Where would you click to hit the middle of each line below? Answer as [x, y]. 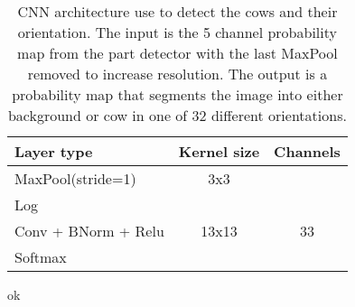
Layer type [54, 151]
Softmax [41, 257]
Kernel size [219, 151]
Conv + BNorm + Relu [89, 231]
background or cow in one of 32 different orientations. [177, 115]
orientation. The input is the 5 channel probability [177, 32]
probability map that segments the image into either [177, 94]
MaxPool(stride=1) [75, 178]
